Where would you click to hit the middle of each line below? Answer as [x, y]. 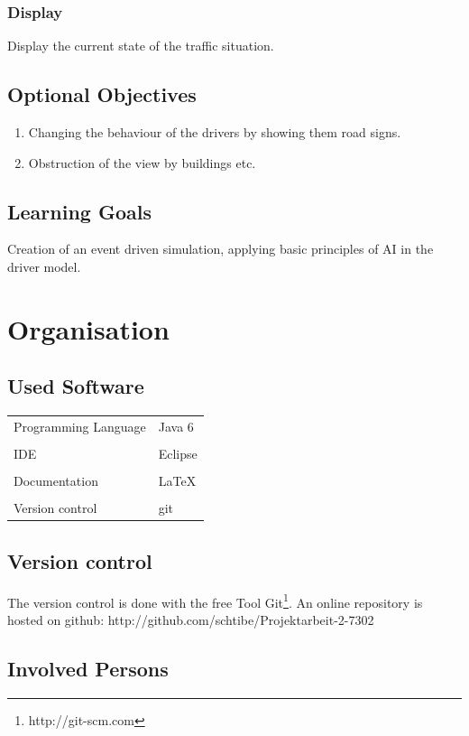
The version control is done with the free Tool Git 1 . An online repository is [215, 601]
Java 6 [176, 426]
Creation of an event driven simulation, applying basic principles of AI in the [221, 249]
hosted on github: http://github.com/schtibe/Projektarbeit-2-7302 [191, 619]
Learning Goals [79, 211]
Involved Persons [88, 668]
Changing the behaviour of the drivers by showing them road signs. [215, 132]
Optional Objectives [102, 94]
